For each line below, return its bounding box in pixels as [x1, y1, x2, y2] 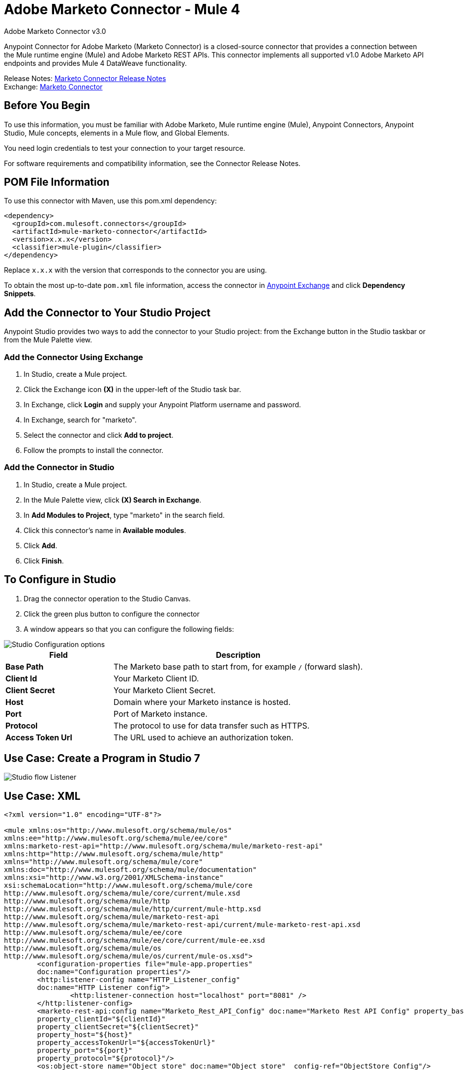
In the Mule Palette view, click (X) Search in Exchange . [24, 495, 202, 504]
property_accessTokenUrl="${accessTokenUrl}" [37, 1039, 215, 1047]
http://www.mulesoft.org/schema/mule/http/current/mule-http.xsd [4, 905, 261, 913]
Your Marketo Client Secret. [114, 685, 216, 695]
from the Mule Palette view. [4, 336, 92, 344]
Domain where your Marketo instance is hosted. [114, 697, 291, 707]
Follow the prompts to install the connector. [24, 446, 164, 455]
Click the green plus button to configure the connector [24, 609, 200, 618]
